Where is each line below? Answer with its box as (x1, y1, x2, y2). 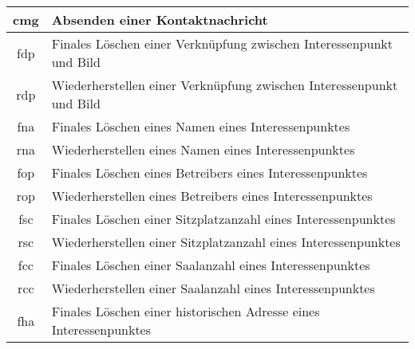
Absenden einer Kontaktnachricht (51, 10, 268, 29)
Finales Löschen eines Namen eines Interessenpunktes (51, 117, 350, 135)
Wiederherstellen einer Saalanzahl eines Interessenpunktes (51, 279, 375, 297)
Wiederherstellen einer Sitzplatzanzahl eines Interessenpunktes (51, 233, 401, 251)
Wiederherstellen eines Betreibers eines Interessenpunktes (51, 186, 373, 205)
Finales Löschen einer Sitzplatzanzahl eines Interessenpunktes (51, 210, 396, 228)
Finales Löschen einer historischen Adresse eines (51, 302, 320, 320)
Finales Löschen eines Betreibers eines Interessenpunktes (51, 163, 368, 182)
